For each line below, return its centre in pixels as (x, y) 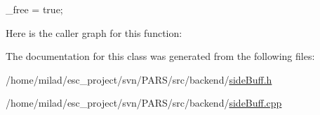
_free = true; (34, 9)
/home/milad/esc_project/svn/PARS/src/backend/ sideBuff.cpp (144, 103)
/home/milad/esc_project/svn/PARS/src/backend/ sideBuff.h (139, 79)
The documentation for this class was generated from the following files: (160, 56)
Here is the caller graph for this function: (94, 32)
